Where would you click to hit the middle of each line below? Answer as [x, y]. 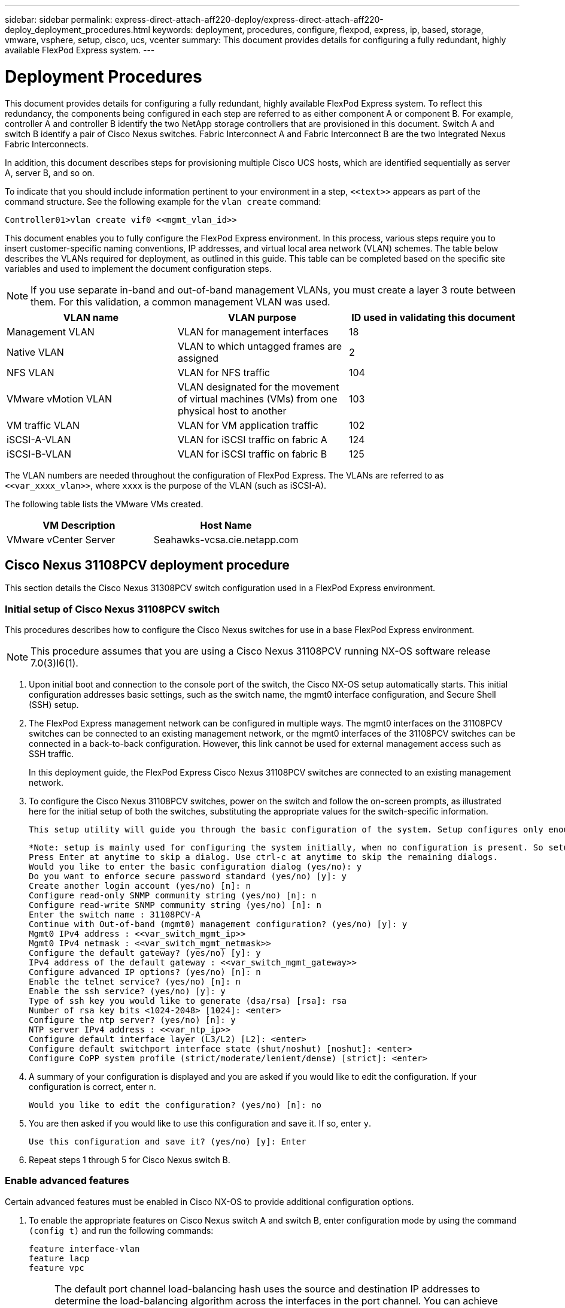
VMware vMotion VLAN [60, 399]
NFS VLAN [31, 372]
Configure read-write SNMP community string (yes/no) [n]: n [175, 905]
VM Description [79, 525]
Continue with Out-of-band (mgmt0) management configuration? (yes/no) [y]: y [218, 924]
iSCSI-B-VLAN [39, 454]
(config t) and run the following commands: [121, 1230]
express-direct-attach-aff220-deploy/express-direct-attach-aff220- [249, 19]
